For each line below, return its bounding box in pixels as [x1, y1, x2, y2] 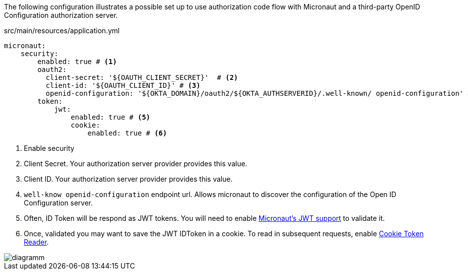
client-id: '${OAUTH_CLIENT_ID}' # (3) [46, 81, 201, 89]
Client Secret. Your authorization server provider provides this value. [24, 159, 247, 168]
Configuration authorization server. [4, 11, 118, 19]
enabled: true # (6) [87, 129, 167, 137]
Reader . [24, 238, 49, 246]
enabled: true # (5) [70, 113, 151, 121]
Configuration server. [24, 199, 93, 207]
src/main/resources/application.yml [4, 26, 120, 35]
